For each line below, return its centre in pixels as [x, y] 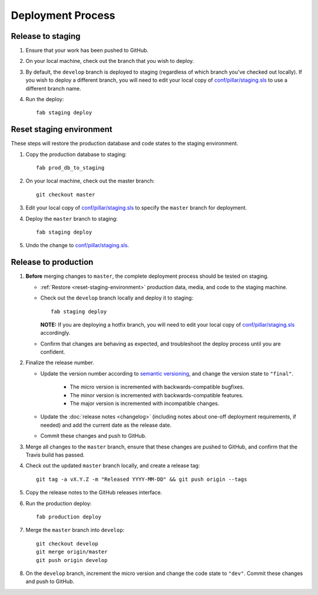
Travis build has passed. [55, 455]
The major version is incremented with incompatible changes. [145, 404]
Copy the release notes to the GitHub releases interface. [94, 493]
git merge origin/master [72, 552]
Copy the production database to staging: [76, 154]
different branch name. [54, 88]
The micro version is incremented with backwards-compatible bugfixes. [157, 387]
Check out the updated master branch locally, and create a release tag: [113, 466]
